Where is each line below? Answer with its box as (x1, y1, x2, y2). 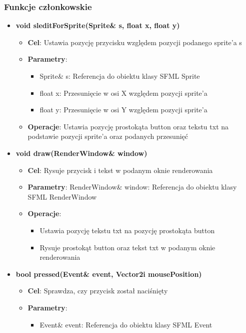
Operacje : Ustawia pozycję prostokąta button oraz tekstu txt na (27, 121, 229, 131)
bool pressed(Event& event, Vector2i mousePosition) (15, 268, 202, 279)
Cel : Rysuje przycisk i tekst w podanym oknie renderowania (27, 164, 213, 175)
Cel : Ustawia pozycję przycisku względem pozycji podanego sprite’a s (27, 37, 242, 47)
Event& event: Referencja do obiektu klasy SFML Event (39, 319, 212, 329)
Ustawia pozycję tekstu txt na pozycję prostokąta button (39, 225, 215, 235)
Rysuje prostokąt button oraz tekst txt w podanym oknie (39, 242, 215, 252)
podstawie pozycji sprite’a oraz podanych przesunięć (27, 131, 188, 141)
